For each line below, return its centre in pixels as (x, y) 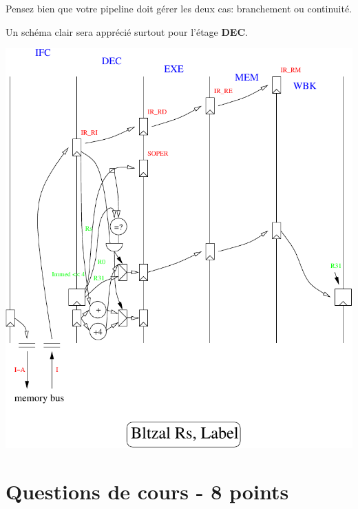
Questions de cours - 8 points (147, 491)
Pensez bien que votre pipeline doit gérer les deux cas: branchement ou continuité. (179, 8)
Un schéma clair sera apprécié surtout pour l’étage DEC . (127, 31)
